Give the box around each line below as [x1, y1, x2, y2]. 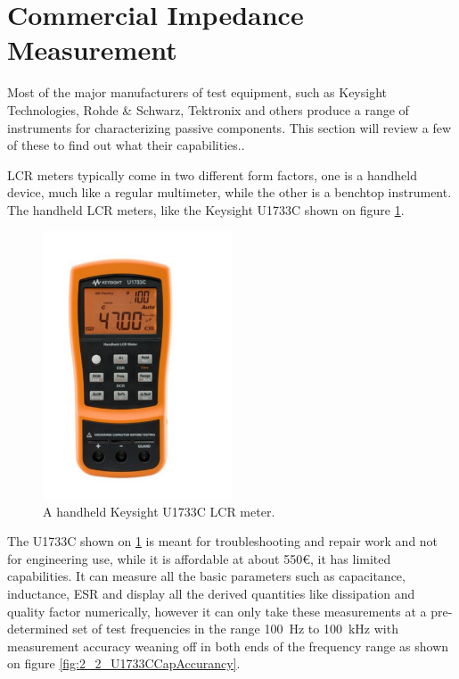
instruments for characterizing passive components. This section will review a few [7, 118, 452, 137]
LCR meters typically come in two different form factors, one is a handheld [7, 165, 418, 184]
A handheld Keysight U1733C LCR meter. [43, 501, 275, 520]
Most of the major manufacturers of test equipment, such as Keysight [7, 83, 388, 102]
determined [7, 619, 69, 638]
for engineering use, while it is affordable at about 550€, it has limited [7, 549, 391, 567]
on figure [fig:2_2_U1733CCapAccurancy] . [7, 654, 241, 673]
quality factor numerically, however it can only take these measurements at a [7, 601, 427, 620]
